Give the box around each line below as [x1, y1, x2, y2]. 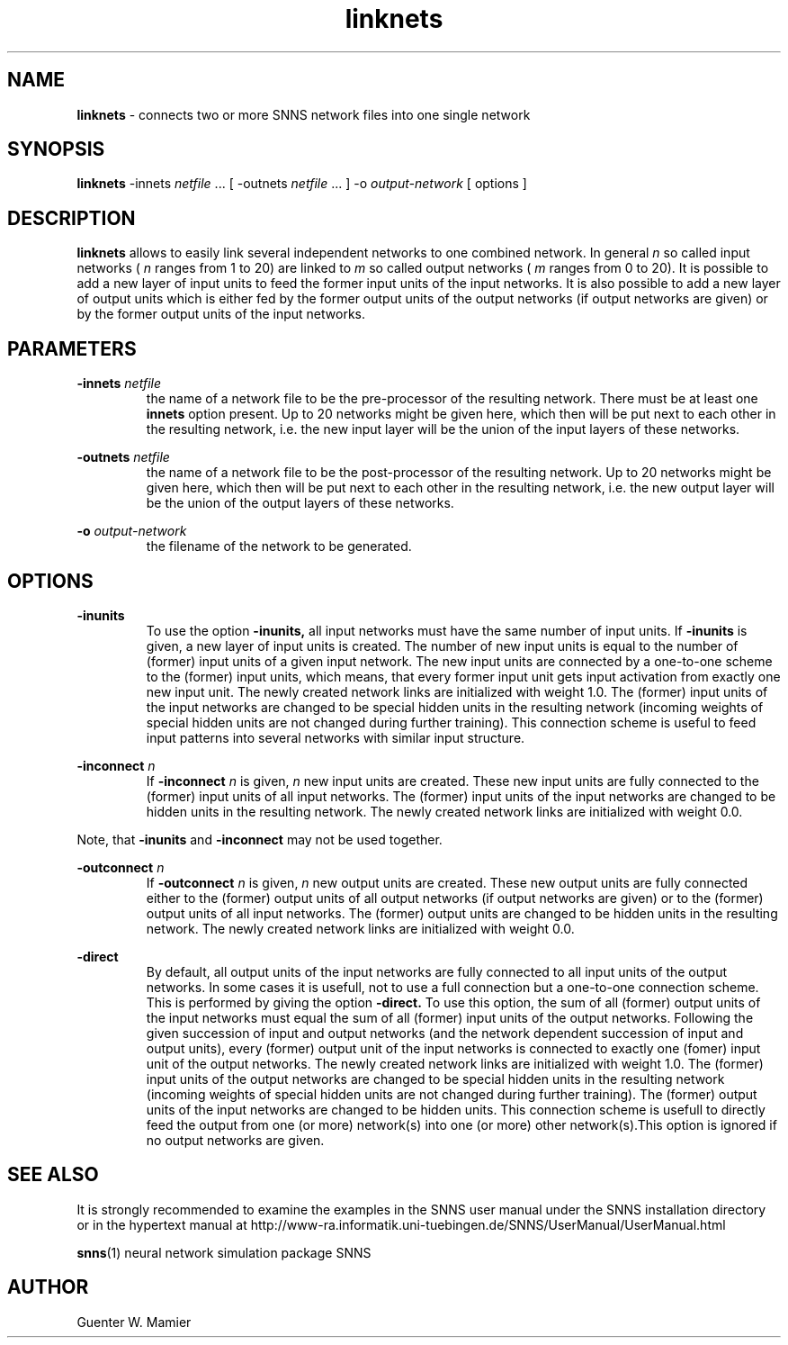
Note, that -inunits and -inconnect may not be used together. [76, 831, 443, 847]
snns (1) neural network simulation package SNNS [76, 1244, 372, 1260]
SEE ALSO [7, 1163, 99, 1187]
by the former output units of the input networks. [76, 306, 365, 322]
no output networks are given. [146, 1132, 325, 1148]
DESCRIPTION [7, 206, 136, 230]
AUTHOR [7, 1276, 89, 1299]
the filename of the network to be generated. [146, 538, 412, 555]
